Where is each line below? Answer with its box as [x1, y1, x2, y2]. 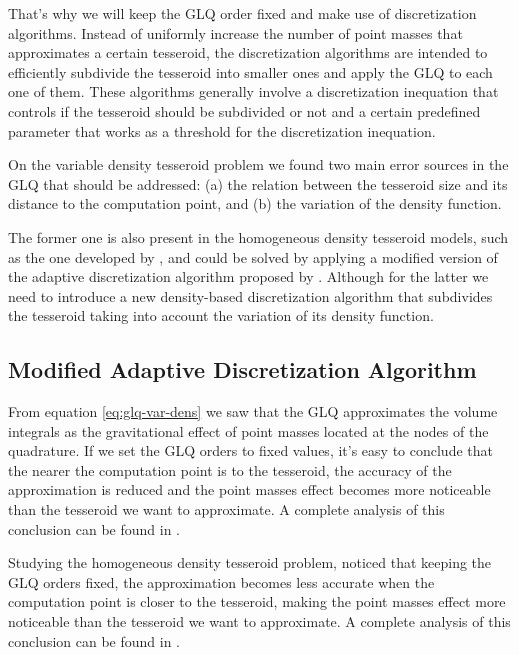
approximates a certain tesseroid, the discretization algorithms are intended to [8, 42, 488, 63]
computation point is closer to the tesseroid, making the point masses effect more [8, 591, 506, 612]
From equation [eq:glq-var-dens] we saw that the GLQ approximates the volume [8, 401, 498, 422]
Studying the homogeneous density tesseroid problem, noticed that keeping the [8, 552, 492, 573]
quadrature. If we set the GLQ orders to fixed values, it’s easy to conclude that [8, 440, 493, 461]
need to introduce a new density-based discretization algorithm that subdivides [8, 285, 493, 306]
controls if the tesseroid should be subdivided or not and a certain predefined [8, 100, 481, 121]
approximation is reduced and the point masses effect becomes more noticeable [8, 479, 491, 500]
